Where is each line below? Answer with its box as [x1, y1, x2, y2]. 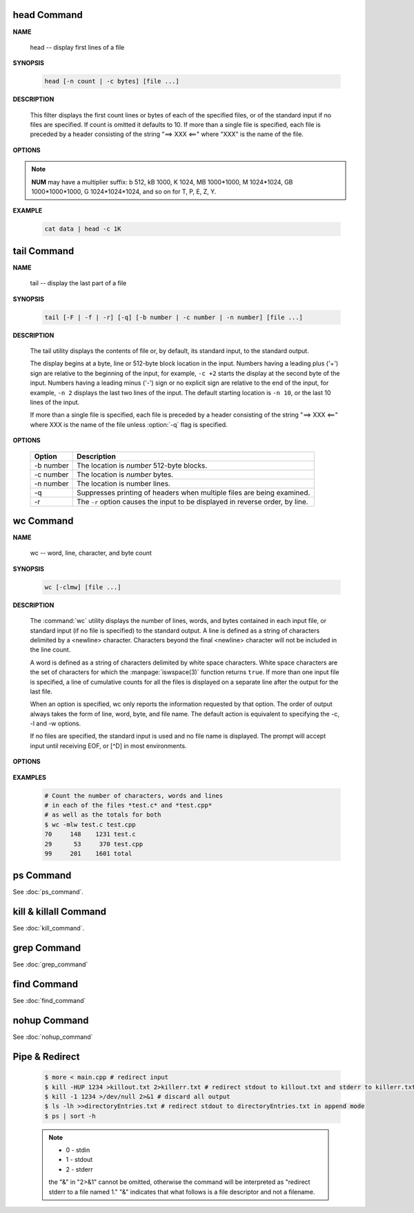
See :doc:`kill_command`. [12, 924, 85, 933]
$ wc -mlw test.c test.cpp [44, 821, 136, 828]
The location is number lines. [76, 479, 170, 488]
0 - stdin [66, 1146, 90, 1154]
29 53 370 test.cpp [44, 840, 144, 848]
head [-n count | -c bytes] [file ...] [44, 77, 179, 86]
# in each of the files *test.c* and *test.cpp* [44, 801, 213, 810]
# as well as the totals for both [44, 811, 161, 819]
